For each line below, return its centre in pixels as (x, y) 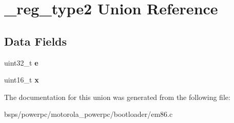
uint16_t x (22, 80)
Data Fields (36, 41)
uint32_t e (21, 62)
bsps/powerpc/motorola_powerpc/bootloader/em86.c (89, 114)
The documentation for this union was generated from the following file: (117, 97)
